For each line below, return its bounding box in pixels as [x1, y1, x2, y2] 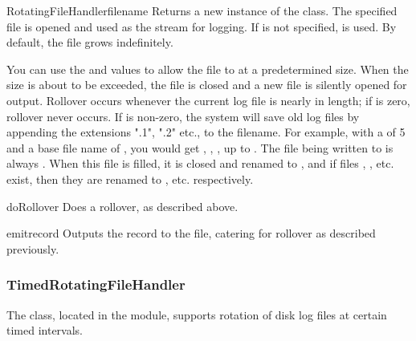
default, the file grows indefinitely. [6, 34, 173, 51]
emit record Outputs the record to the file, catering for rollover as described [6, 225, 376, 242]
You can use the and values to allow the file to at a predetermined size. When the [6, 60, 409, 77]
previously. [6, 240, 59, 257]
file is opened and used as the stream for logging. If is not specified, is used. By [6, 18, 397, 35]
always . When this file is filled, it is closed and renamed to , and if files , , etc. [6, 155, 394, 172]
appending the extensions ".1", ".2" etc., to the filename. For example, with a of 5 [6, 124, 406, 140]
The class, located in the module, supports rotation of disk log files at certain [6, 306, 387, 323]
